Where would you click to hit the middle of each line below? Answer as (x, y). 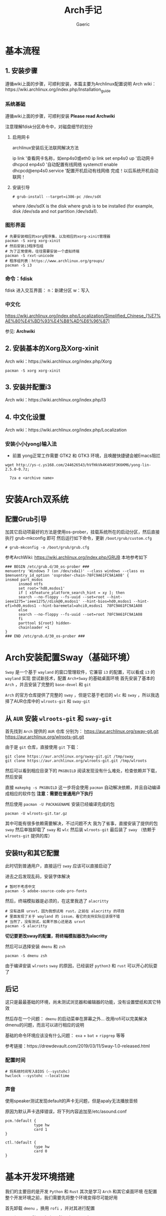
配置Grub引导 (26, 519)
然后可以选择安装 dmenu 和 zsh (35, 947)
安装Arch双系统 (37, 499)
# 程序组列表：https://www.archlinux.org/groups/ (55, 261)
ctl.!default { (21, 1143)
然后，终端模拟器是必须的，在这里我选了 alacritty (57, 901)
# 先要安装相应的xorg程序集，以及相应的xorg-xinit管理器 (58, 237)
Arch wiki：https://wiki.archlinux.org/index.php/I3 (56, 400)
